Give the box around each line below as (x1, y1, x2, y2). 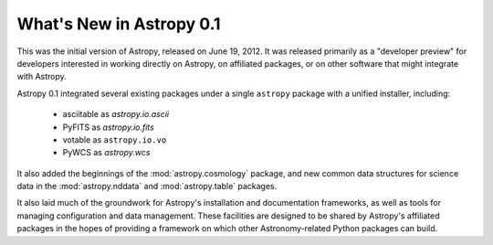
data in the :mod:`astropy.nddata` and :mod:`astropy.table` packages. (16, 181, 278, 192)
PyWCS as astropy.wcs (62, 147, 151, 158)
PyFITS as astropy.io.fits (62, 122, 154, 133)
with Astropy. (16, 71, 68, 82)
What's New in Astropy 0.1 (16, 14, 221, 34)
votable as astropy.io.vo (62, 133, 167, 145)
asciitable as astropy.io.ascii (62, 109, 169, 120)
